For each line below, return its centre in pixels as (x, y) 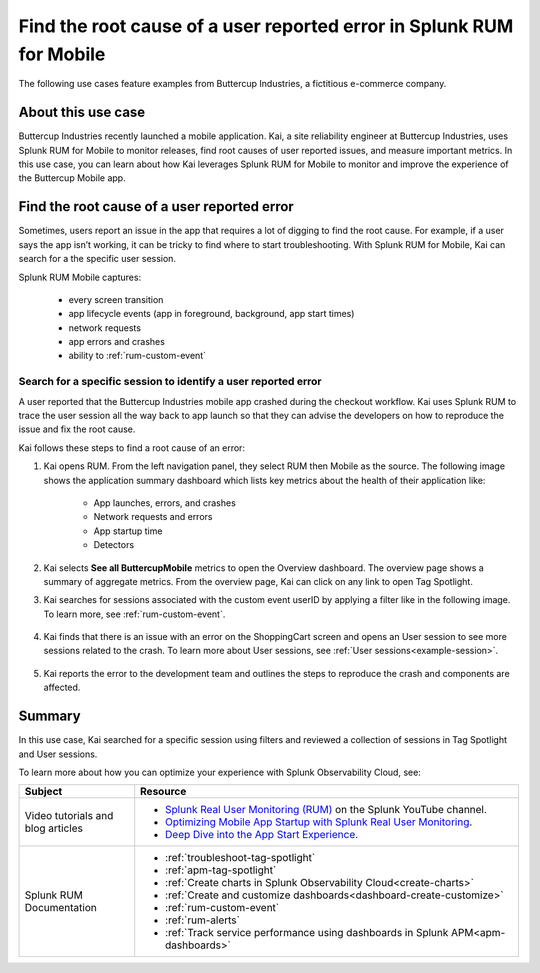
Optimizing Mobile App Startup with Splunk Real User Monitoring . (319, 822)
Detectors (114, 545)
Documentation (60, 908)
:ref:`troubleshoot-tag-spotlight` (240, 858)
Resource (163, 792)
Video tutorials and (69, 816)
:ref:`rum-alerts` (202, 920)
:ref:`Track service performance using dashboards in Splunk (307, 933)
